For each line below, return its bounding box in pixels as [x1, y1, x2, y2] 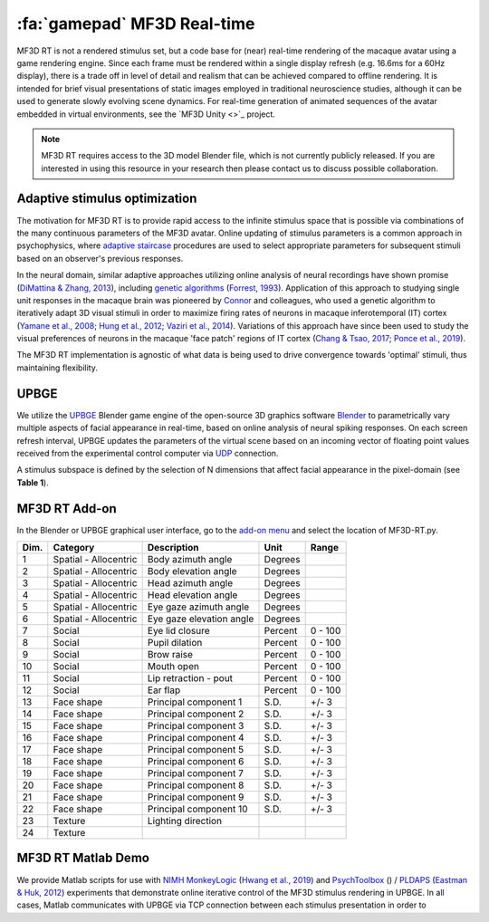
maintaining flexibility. [16, 362, 99, 373]
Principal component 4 [147, 732, 244, 744]
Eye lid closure [147, 625, 210, 638]
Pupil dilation [147, 637, 203, 649]
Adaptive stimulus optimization [16, 191, 197, 206]
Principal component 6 [147, 755, 244, 768]
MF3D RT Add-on [16, 501, 117, 516]
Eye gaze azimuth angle [147, 600, 249, 613]
